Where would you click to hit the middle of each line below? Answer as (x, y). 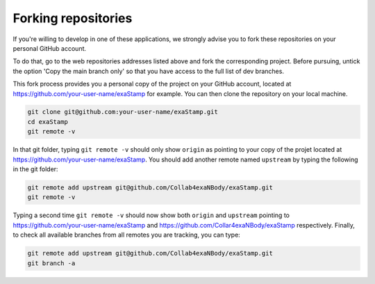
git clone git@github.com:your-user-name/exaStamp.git (123, 112)
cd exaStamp (48, 121)
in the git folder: (35, 169)
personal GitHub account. (50, 48)
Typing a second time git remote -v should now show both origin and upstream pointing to (151, 215)
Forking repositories (73, 18)
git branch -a (51, 263)
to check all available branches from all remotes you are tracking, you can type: (127, 235)
